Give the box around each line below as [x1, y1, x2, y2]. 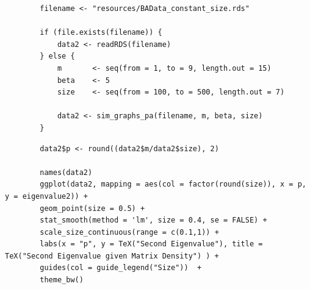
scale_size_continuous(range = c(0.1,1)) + [40, 227, 219, 237]
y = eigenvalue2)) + [5, 191, 88, 201]
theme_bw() [40, 276, 84, 285]
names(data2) [40, 168, 93, 177]
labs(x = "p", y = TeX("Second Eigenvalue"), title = [40, 240, 263, 249]
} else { [40, 52, 75, 61]
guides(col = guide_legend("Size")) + [40, 263, 202, 273]
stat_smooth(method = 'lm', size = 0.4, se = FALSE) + [40, 216, 267, 225]
